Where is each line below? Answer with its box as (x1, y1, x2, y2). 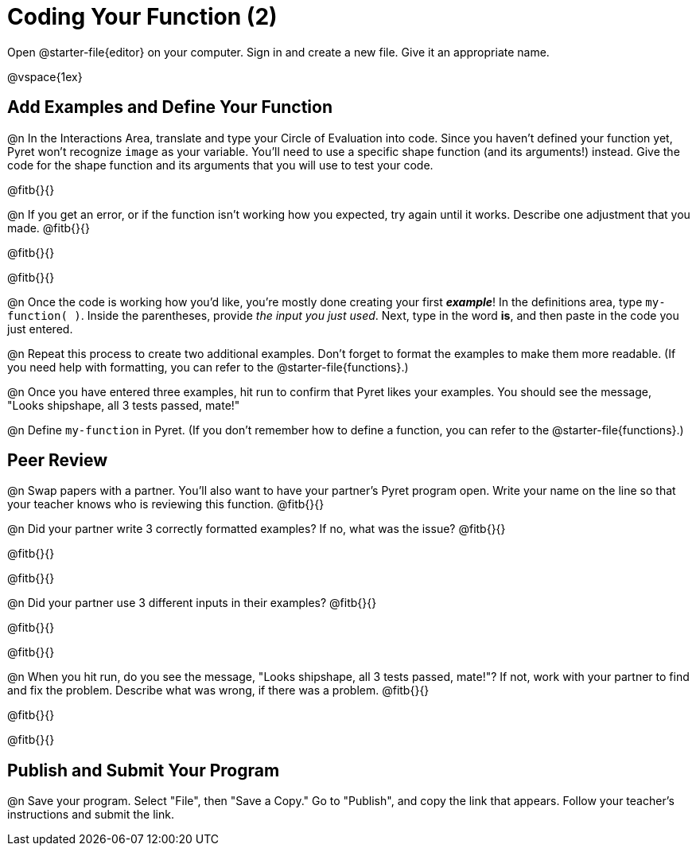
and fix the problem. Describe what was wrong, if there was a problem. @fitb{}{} (7, 683, 430, 698)
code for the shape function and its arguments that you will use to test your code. (7, 158, 434, 172)
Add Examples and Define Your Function (7, 97, 332, 118)
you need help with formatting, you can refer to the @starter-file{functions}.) (7, 360, 409, 374)
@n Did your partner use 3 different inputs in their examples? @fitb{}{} (7, 596, 377, 610)
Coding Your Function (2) (7, 3, 278, 30)
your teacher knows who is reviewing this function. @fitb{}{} (7, 497, 325, 512)
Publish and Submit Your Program (7, 760, 280, 780)
